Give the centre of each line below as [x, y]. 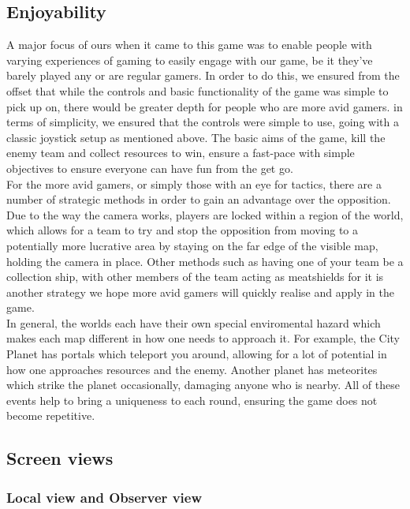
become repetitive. [51, 415]
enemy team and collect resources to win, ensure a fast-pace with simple [181, 153]
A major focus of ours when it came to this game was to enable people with [189, 45]
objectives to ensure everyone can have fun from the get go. [150, 168]
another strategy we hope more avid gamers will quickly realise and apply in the [200, 292]
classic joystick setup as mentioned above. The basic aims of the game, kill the [196, 137]
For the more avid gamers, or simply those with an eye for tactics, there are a [194, 183]
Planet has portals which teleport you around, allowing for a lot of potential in [197, 354]
